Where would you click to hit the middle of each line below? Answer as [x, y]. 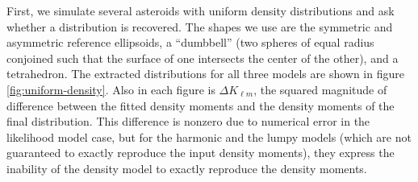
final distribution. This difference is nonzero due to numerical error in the [188, 121]
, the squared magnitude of [320, 89]
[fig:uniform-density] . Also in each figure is [111, 89]
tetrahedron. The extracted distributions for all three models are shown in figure [205, 74]
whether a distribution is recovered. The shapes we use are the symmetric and [200, 26]
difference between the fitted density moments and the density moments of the [201, 105]
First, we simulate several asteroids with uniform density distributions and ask [201, 10]
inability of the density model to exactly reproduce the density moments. [187, 168]
